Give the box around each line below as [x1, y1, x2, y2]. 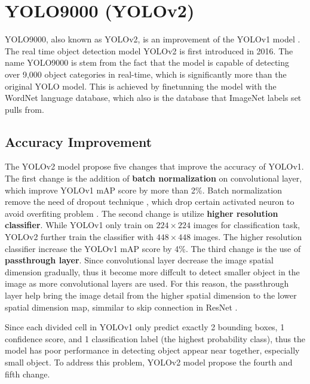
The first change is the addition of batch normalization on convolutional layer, [5, 172, 302, 185]
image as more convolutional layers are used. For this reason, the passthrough [5, 277, 289, 290]
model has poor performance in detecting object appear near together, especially [5, 344, 300, 357]
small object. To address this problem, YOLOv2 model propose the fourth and [5, 355, 293, 368]
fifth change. [5, 367, 50, 380]
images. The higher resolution [193, 231, 302, 243]
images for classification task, [193, 219, 300, 231]
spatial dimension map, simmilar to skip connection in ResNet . [5, 300, 238, 313]
